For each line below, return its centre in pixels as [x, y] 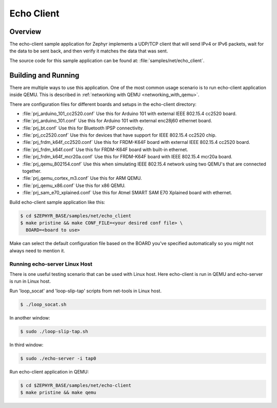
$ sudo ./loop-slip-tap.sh [54, 331]
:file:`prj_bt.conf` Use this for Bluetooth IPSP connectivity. [83, 128]
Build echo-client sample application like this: [57, 202]
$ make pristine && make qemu [58, 392]
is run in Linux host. [30, 281]
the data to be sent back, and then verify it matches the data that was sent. [89, 51]
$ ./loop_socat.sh [43, 304]
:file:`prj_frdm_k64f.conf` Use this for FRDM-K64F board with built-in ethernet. [105, 150]
